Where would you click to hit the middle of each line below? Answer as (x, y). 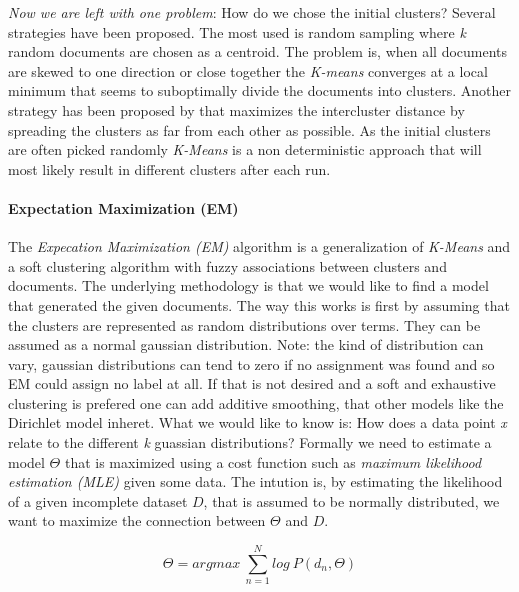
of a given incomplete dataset (98, 500)
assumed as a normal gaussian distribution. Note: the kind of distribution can (246, 344)
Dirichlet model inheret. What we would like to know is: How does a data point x (257, 422)
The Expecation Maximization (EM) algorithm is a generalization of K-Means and (259, 246)
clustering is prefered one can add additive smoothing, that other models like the (256, 402)
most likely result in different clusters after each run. (169, 168)
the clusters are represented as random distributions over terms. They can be (244, 324)
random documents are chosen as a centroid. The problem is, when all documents (258, 51)
